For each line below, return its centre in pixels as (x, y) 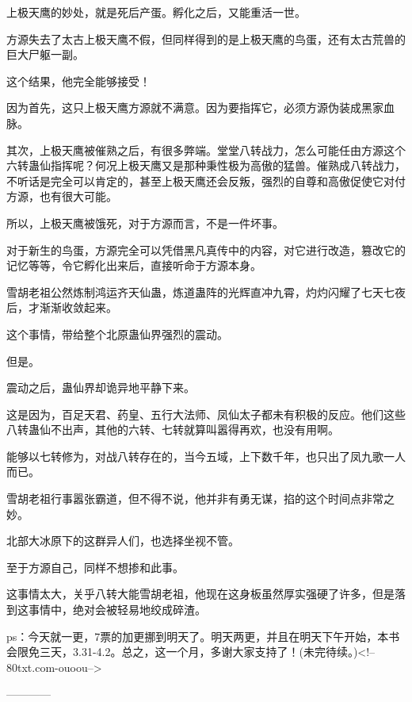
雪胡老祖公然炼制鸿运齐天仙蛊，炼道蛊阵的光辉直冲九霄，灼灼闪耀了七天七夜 (206, 292)
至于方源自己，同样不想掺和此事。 (95, 567)
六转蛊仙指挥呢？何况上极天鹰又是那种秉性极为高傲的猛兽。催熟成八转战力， (206, 165)
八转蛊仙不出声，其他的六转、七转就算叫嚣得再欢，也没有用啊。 (173, 430)
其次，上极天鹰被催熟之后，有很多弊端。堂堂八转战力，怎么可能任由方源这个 (206, 150)
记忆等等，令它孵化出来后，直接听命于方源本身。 (134, 265)
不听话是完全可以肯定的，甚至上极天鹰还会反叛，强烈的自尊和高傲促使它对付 (206, 180)
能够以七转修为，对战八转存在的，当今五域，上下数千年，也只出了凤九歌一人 (206, 456)
